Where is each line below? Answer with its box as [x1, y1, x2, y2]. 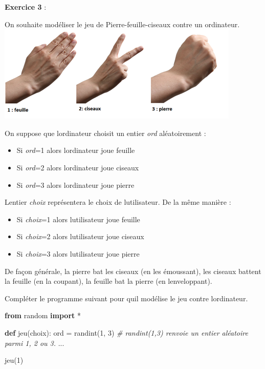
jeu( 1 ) [5, 355, 24, 365]
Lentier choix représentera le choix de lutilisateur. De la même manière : [5, 197, 231, 207]
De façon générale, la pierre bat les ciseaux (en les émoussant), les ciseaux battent [5, 265, 261, 276]
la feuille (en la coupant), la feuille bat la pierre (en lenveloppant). [5, 276, 212, 286]
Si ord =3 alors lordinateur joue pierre [16, 179, 135, 190]
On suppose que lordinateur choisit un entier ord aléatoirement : [5, 127, 206, 138]
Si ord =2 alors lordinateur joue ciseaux [16, 162, 139, 172]
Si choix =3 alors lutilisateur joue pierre [16, 248, 140, 259]
